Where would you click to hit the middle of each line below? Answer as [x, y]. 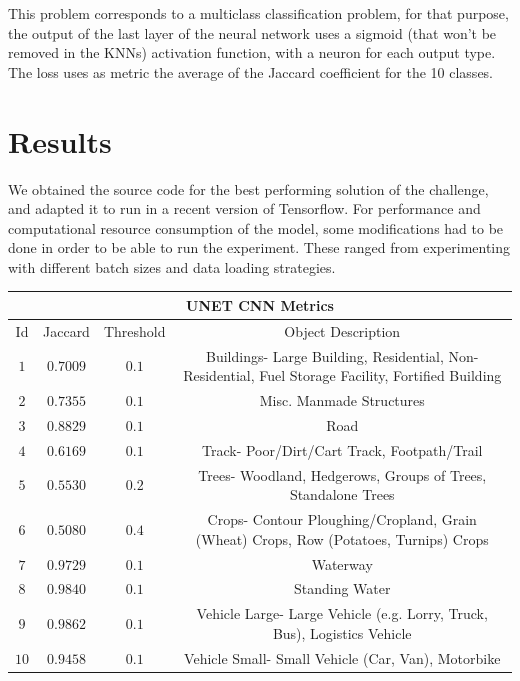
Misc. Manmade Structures [342, 400]
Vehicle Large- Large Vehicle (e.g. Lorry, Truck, [342, 613]
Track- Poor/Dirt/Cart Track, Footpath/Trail [342, 449]
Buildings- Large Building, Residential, [325, 355]
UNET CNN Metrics [260, 304]
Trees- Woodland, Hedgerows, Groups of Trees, [342, 474]
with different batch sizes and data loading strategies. [172, 266]
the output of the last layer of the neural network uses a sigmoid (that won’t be [252, 32]
